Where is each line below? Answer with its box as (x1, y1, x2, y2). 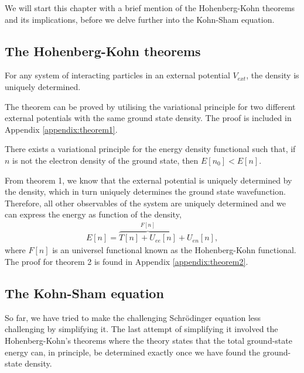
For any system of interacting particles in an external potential (5, 69, 230, 81)
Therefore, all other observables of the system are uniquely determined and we (5, 196, 286, 209)
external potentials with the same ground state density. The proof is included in (5, 112, 292, 124)
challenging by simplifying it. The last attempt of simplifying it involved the (5, 323, 278, 335)
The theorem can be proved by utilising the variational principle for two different (5, 100, 296, 112)
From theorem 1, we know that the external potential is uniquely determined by (5, 174, 292, 186)
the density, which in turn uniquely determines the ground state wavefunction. (5, 185, 286, 198)
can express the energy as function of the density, (5, 208, 182, 220)
